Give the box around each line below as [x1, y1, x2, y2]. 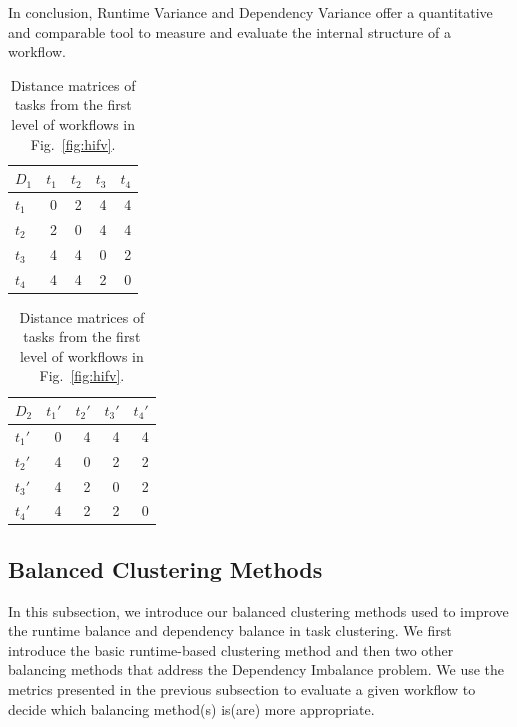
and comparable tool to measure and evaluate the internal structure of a [8, 21, 451, 42]
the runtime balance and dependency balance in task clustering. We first [8, 620, 452, 641]
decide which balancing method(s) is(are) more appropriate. [8, 698, 375, 719]
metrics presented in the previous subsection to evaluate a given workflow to [8, 679, 476, 700]
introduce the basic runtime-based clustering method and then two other [8, 639, 454, 660]
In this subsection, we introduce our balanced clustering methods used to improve [8, 600, 509, 621]
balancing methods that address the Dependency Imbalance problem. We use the [8, 659, 505, 680]
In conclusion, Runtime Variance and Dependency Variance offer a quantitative [8, 2, 493, 22]
